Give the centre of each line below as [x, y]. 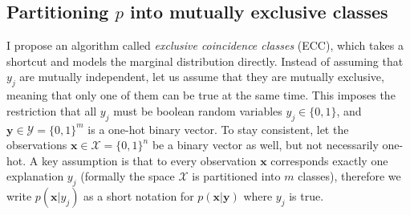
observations [37, 145]
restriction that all [52, 110]
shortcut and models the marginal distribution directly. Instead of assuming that [205, 61]
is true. [306, 196]
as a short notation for [139, 196]
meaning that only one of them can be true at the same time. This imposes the [201, 95]
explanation [35, 176]
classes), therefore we [349, 176]
